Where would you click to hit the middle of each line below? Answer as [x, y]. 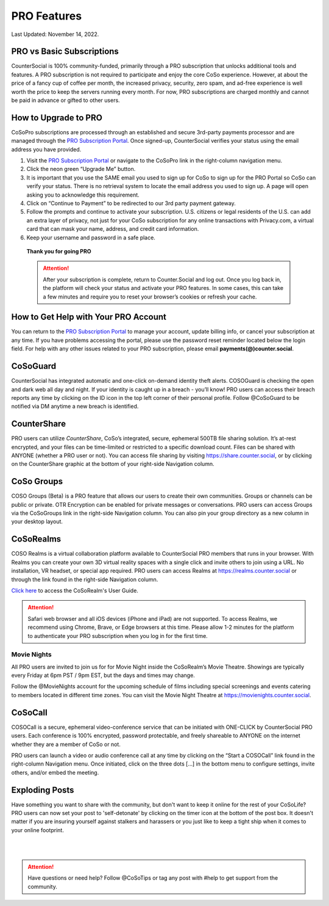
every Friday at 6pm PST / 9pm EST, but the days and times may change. [103, 675]
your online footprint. [37, 830]
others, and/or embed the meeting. [55, 772]
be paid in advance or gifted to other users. [65, 100]
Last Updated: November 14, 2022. [55, 34]
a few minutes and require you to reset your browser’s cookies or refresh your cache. [150, 297]
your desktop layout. [37, 521]
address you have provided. [46, 149]
